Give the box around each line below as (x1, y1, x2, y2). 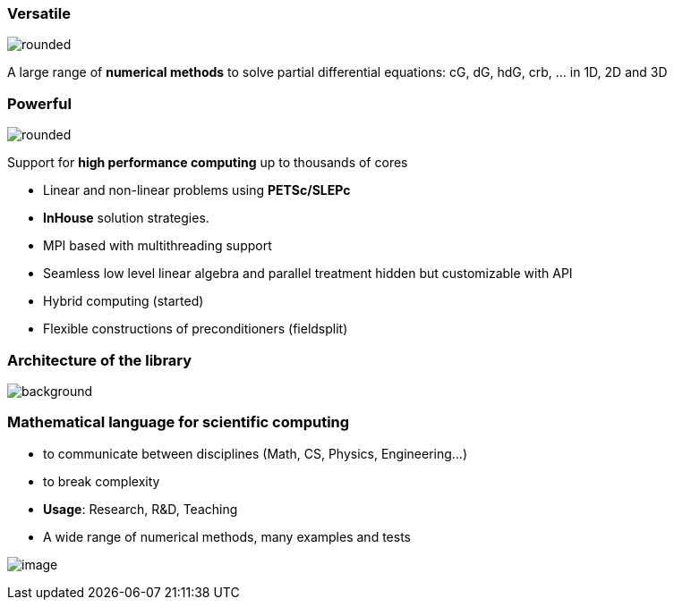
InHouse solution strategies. (43, 210, 209, 226)
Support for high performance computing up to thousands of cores (7, 155, 408, 171)
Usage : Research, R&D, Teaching (43, 501, 238, 517)
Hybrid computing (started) (43, 293, 204, 309)
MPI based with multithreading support (43, 238, 272, 254)
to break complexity (43, 473, 160, 489)
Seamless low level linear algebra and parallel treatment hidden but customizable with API (43, 266, 573, 282)
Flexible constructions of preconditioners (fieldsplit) (43, 321, 348, 337)
